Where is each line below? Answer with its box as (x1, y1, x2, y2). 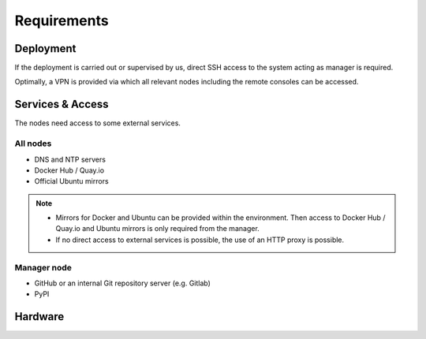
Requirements (14, 12, 110, 29)
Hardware (14, 310, 65, 323)
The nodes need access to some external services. (14, 118, 181, 128)
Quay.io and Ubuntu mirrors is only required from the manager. (55, 224, 260, 233)
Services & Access (14, 98, 110, 111)
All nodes (14, 138, 52, 149)
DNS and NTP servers (34, 155, 106, 164)
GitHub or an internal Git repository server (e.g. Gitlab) (34, 278, 211, 288)
